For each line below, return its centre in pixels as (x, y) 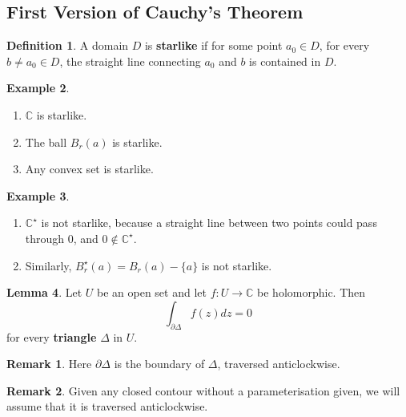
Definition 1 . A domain (68, 45)
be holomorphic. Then (312, 292)
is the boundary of (159, 364)
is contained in (285, 61)
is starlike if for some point (213, 45)
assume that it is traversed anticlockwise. (107, 406)
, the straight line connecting (130, 61)
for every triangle (52, 336)
